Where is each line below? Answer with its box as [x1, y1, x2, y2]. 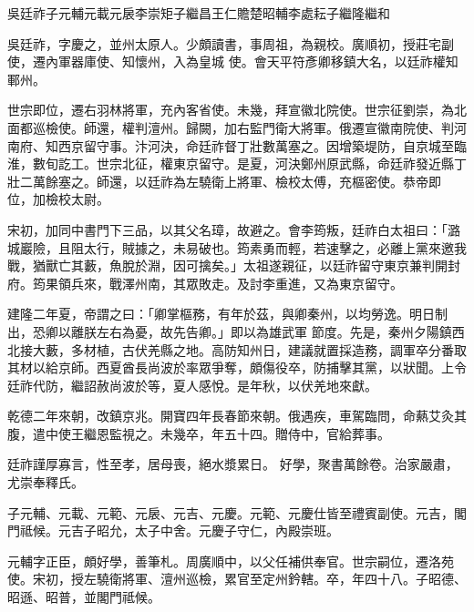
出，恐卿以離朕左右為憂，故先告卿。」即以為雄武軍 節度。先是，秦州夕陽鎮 [7, 321, 452, 341]
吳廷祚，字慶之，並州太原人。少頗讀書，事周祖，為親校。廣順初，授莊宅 [7, 34, 441, 53]
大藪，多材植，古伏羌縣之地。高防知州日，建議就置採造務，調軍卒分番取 [32, 340, 467, 359]
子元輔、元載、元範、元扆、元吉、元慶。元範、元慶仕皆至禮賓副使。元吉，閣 [7, 503, 467, 522]
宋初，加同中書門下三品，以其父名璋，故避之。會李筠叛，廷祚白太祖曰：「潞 [7, 219, 460, 239]
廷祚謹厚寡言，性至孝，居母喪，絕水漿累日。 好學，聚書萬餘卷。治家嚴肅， [7, 454, 459, 474]
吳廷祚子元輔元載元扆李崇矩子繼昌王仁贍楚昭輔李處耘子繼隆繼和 [7, 4, 390, 22]
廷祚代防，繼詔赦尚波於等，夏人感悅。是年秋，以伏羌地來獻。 [7, 375, 377, 394]
